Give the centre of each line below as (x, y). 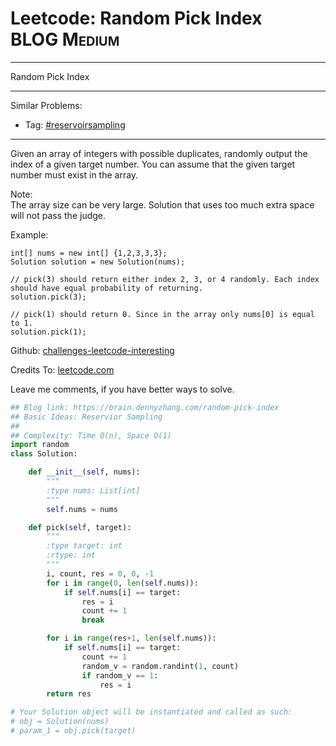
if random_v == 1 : (120, 675)
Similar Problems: (46, 105)
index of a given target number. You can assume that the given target (153, 164)
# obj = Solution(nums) (60, 722)
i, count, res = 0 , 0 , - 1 (100, 573)
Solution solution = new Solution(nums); (98, 262)
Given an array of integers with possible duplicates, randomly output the (159, 153)
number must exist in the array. (74, 174)
